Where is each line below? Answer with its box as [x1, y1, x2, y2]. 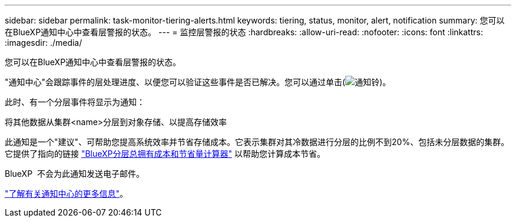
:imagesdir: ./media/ [5, 38, 82, 48]
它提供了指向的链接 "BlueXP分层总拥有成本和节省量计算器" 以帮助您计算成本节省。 [5, 149, 326, 159]
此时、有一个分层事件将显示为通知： [5, 97, 145, 107]
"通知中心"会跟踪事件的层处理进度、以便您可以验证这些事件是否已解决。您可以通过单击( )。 [5, 77, 391, 87]
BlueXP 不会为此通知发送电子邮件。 [5, 169, 144, 179]
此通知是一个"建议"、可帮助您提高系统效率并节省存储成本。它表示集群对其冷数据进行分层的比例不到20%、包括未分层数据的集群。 [5, 137, 510, 147]
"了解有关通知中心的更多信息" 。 [5, 189, 128, 199]
